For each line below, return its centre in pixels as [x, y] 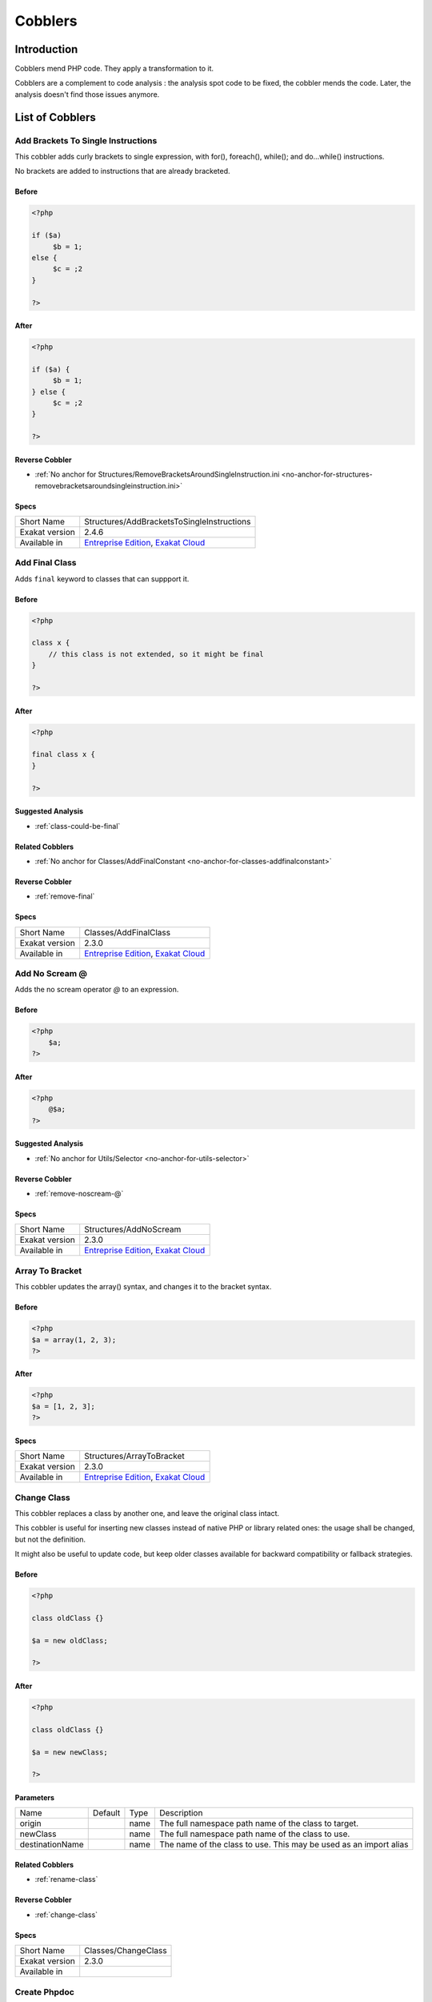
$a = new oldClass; [70, 1640]
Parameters [35, 1797]
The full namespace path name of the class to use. [254, 1834]
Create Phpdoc [45, 1992]
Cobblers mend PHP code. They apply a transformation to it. [114, 69]
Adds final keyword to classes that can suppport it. [102, 579]
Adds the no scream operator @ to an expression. [97, 990]
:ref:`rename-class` [66, 1879]
